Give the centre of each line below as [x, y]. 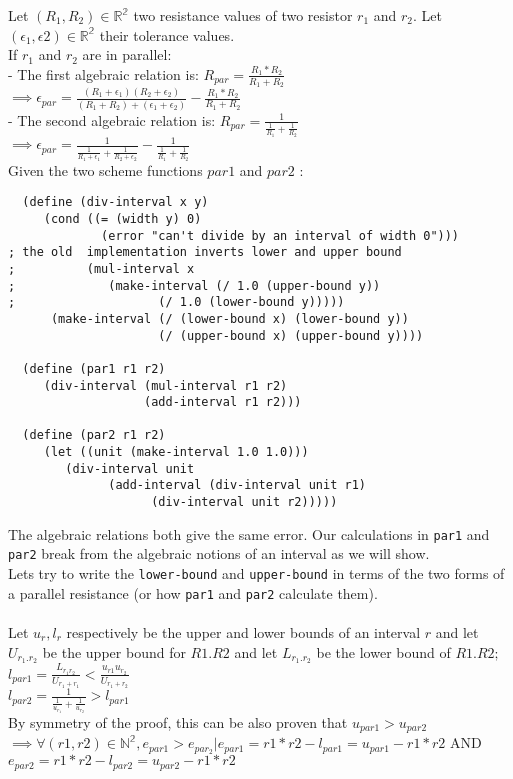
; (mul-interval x [101, 268]
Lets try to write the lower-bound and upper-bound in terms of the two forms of [256, 573]
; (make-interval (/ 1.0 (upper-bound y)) [194, 285]
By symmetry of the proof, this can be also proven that [178, 721]
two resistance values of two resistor [243, 15]
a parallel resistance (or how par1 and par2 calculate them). [193, 592]
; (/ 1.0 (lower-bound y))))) [176, 302]
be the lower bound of [383, 651]
